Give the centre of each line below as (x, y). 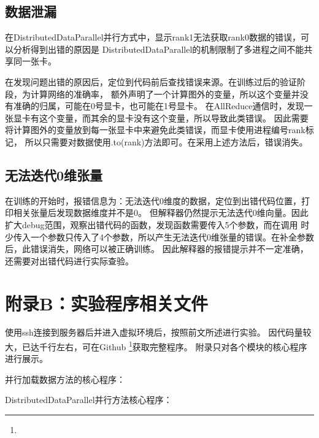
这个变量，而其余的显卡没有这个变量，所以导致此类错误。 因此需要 (174, 117)
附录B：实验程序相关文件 (106, 303)
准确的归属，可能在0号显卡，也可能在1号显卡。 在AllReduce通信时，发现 (159, 106)
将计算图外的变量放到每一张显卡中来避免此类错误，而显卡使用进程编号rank (155, 130)
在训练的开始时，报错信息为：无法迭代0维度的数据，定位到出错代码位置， (153, 200)
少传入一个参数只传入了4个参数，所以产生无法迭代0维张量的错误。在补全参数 (159, 236)
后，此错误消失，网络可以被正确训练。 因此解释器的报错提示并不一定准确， (157, 249)
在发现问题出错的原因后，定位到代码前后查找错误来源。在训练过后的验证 (151, 81)
